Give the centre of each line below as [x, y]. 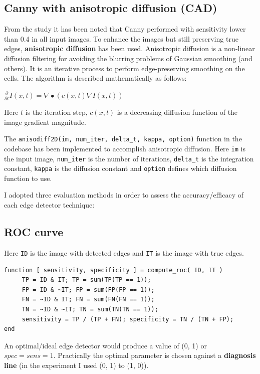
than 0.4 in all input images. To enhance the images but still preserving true [121, 38]
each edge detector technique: [49, 205]
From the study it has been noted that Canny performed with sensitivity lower [125, 29]
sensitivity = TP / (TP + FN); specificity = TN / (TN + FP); [128, 319]
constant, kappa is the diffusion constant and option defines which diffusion [120, 168]
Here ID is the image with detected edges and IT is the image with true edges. [124, 252]
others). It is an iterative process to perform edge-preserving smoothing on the [124, 68]
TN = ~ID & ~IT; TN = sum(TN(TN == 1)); [90, 309]
